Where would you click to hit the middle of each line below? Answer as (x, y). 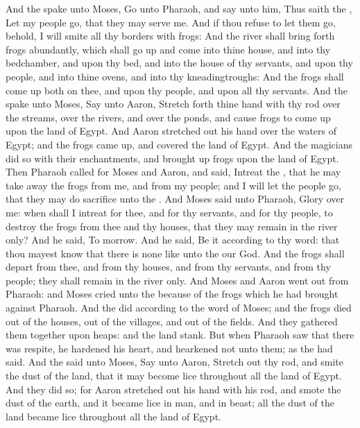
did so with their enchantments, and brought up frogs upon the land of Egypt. (172, 158)
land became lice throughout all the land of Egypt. (113, 416)
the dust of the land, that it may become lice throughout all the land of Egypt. (174, 376)
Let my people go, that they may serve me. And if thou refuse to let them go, (171, 22)
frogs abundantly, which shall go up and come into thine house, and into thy (168, 49)
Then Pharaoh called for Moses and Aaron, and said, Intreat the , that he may (173, 172)
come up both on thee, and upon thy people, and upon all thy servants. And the (177, 90)
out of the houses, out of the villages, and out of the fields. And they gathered (172, 321)
